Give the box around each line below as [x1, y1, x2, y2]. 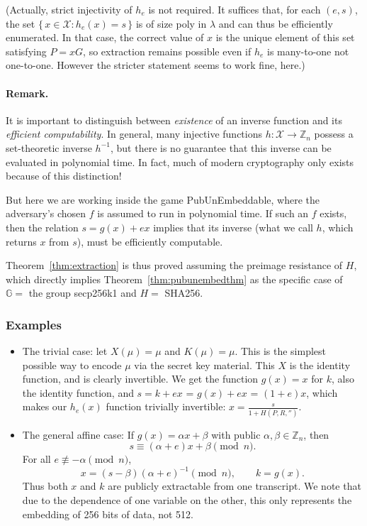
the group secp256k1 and [28, 285, 137, 300]
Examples [6, 315, 62, 333]
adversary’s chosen [6, 206, 86, 221]
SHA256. [164, 285, 203, 300]
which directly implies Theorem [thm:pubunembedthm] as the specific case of [6, 271, 343, 286]
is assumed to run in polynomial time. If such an [97, 206, 309, 221]
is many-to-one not [267, 43, 349, 58]
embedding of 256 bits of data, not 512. [22, 506, 194, 521]
